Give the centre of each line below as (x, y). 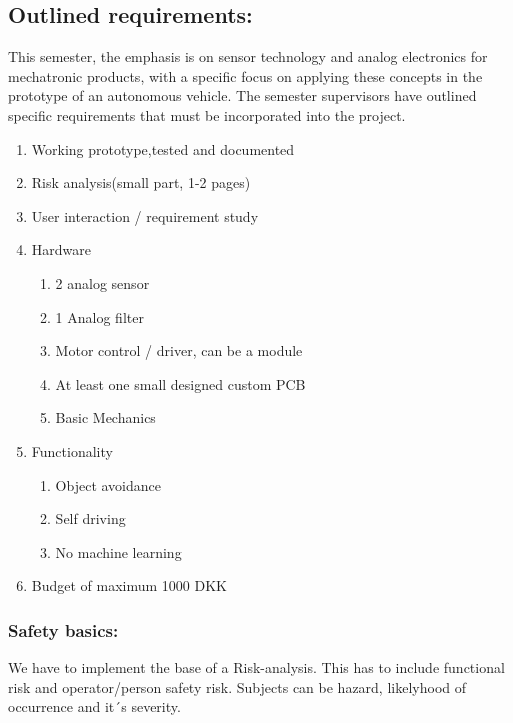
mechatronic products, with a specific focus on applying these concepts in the (245, 75)
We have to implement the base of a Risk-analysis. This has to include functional (256, 667)
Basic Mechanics (105, 417)
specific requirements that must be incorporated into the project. (207, 114)
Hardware (61, 249)
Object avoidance (108, 484)
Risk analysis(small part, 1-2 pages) (141, 182)
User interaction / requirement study (145, 215)
